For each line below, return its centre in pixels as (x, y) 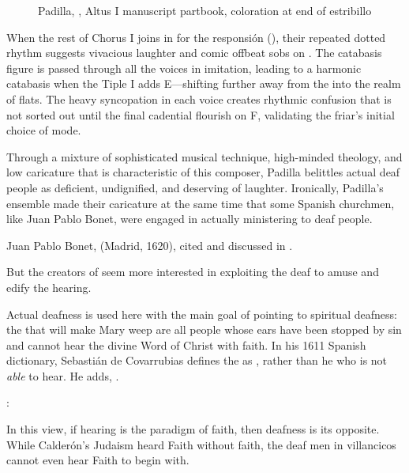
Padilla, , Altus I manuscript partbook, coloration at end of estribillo (205, 10)
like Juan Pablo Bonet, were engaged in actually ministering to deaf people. (189, 219)
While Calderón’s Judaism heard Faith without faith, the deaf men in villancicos (201, 444)
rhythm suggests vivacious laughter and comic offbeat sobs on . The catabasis (194, 53)
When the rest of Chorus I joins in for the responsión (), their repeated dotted (196, 37)
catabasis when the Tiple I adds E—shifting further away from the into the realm (204, 83)
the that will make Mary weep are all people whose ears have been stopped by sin (204, 329)
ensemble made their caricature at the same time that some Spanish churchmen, (201, 203)
